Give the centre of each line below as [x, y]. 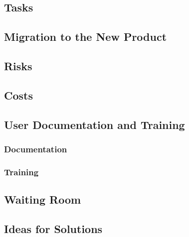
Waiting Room [43, 199]
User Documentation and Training [94, 124]
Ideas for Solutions [53, 228]
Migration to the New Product [86, 37]
